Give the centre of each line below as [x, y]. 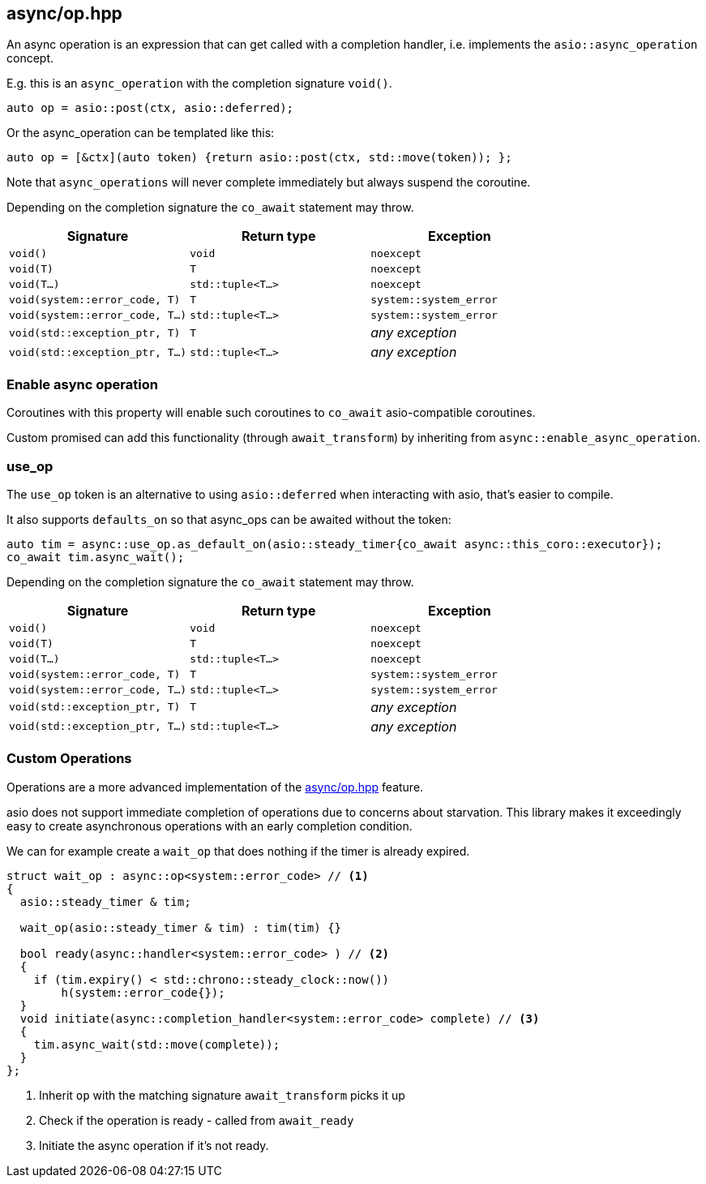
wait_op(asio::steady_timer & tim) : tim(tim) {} [181, 927]
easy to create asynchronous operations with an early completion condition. [210, 826]
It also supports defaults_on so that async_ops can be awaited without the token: [229, 519]
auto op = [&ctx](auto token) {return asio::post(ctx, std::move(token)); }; [259, 158]
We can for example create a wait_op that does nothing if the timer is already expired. [238, 851]
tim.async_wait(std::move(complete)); [157, 1044]
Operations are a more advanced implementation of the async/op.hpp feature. [215, 787]
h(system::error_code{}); [143, 992]
